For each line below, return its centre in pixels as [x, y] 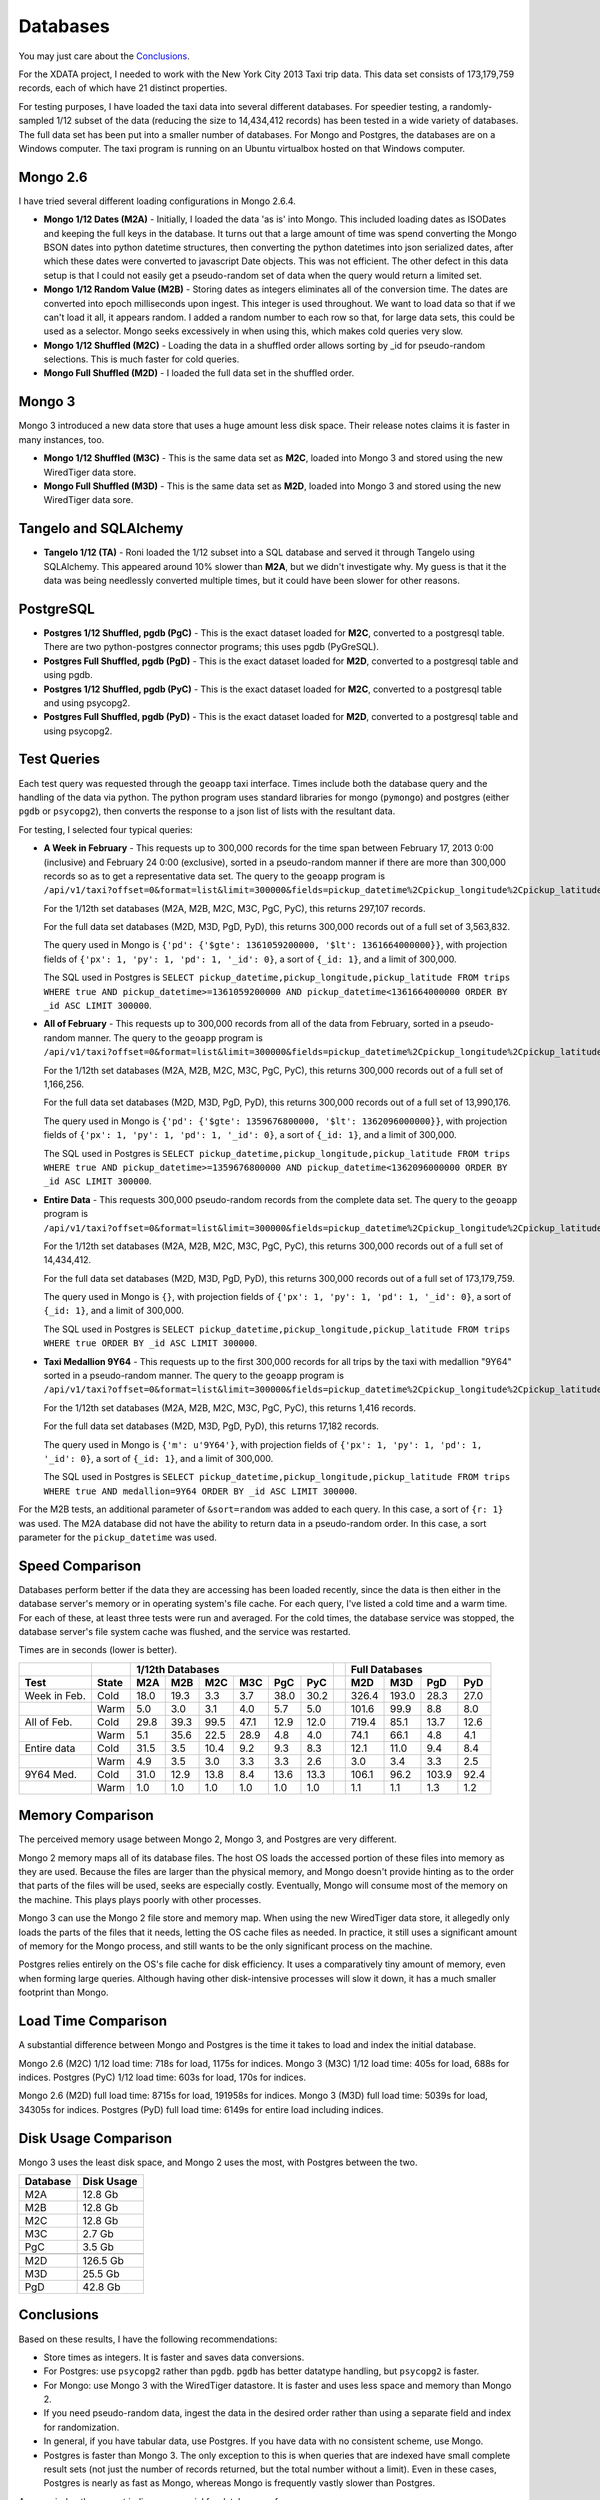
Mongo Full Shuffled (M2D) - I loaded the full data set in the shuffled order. [199, 373]
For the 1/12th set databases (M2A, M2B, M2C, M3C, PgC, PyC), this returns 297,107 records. [234, 908]
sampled [36, 121]
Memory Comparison [86, 1815]
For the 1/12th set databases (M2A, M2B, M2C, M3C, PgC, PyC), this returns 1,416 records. [230, 1407]
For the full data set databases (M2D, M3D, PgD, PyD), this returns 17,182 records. [211, 1426]
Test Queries [59, 759]
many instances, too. [61, 439]
